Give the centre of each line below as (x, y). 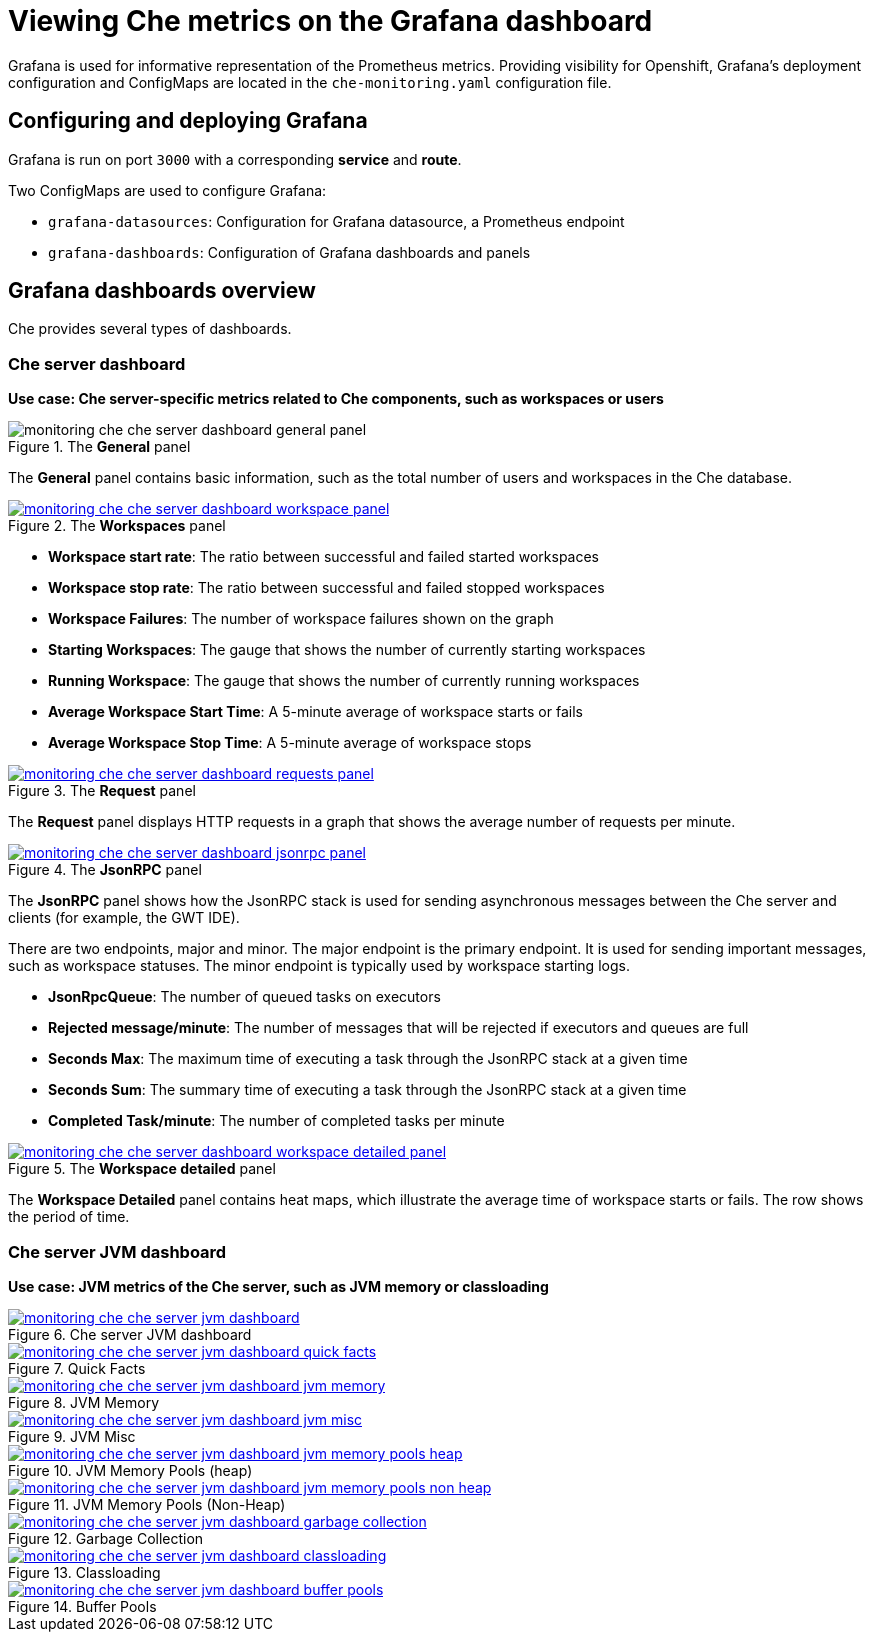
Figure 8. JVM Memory (84, 1402)
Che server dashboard (97, 363)
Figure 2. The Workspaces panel (117, 526)
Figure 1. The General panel (99, 447)
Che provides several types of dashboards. (150, 329)
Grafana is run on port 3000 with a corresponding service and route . (235, 159)
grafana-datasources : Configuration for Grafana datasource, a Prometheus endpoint (336, 221)
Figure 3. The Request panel (102, 791)
